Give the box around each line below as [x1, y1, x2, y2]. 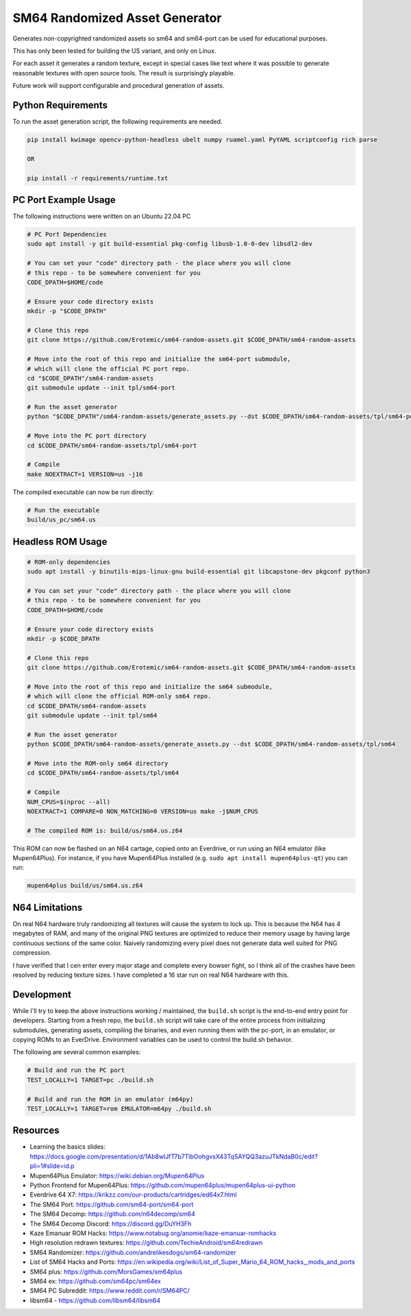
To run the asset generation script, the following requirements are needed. [12, 117, 223, 126]
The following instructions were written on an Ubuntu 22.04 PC [12, 212, 191, 221]
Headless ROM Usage [12, 535, 108, 548]
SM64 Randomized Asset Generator [12, 10, 222, 25]
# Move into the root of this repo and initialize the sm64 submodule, [27, 683, 273, 690]
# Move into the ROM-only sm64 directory [27, 759, 169, 767]
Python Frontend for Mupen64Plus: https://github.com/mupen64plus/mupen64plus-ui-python [29, 1181, 296, 1189]
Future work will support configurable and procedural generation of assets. [12, 82, 225, 90]
